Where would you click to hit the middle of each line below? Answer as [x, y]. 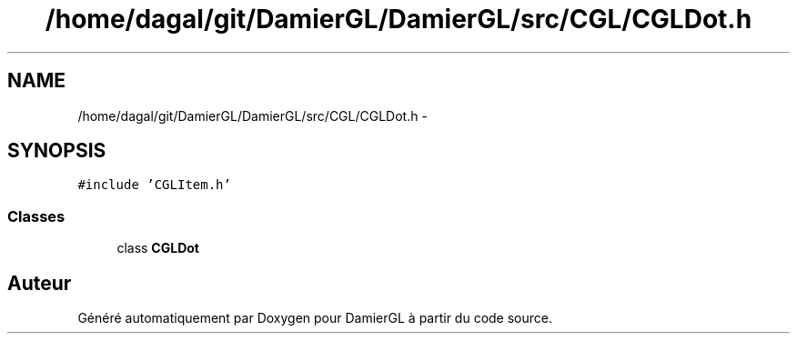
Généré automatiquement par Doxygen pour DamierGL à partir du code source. [315, 318]
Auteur [40, 283]
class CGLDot [158, 248]
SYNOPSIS [57, 151]
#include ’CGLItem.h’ [154, 185]
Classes [36, 216]
